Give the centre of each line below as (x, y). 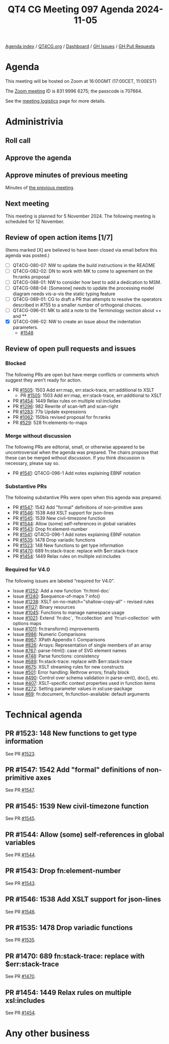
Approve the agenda (38, 158)
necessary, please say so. (33, 463)
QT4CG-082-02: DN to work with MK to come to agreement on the (82, 271)
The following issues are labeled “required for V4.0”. (60, 581)
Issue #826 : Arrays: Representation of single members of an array (82, 645)
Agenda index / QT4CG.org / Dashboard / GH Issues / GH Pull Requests (80, 47)
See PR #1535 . (20, 940)
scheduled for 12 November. (35, 221)
